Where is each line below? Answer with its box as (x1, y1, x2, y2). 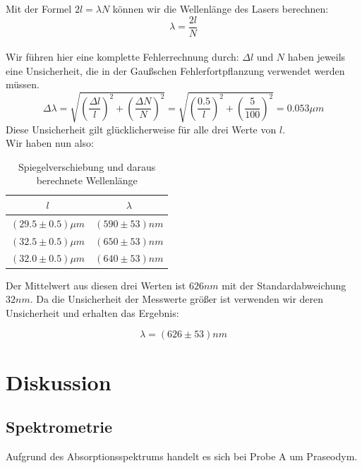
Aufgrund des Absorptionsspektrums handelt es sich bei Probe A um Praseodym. (6, 448, 358, 463)
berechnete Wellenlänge (36, 173, 138, 188)
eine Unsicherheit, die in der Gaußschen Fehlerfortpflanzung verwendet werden (6, 63, 345, 78)
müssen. (6, 77, 40, 92)
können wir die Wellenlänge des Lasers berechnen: (112, 1, 329, 16)
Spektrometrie (6, 416, 113, 438)
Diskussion (6, 367, 111, 396)
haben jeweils (287, 49, 346, 64)
